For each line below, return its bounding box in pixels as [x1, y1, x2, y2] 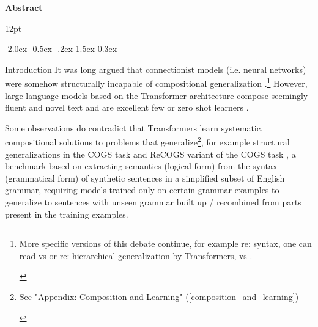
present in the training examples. [5, 207, 128, 220]
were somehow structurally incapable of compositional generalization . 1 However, [5, 75, 308, 90]
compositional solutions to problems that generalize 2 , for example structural [5, 134, 290, 149]
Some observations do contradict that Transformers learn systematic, [5, 121, 263, 134]
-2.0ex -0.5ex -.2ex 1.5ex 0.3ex [5, 42, 117, 55]
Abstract [5, 1, 43, 13]
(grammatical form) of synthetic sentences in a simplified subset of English [5, 171, 285, 184]
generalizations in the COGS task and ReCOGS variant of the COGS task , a [5, 147, 296, 160]
